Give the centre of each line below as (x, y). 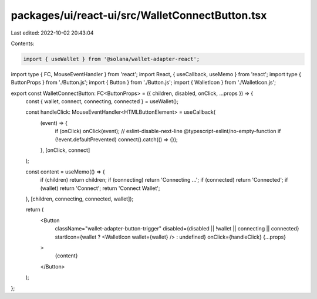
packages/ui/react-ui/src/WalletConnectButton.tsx (139, 15)
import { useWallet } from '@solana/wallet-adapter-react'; (112, 59)
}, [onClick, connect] (65, 150)
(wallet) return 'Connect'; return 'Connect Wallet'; (100, 188)
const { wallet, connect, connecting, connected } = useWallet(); (102, 101)
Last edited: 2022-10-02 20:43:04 (52, 33)
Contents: (23, 43)
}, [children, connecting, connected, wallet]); (80, 199)
